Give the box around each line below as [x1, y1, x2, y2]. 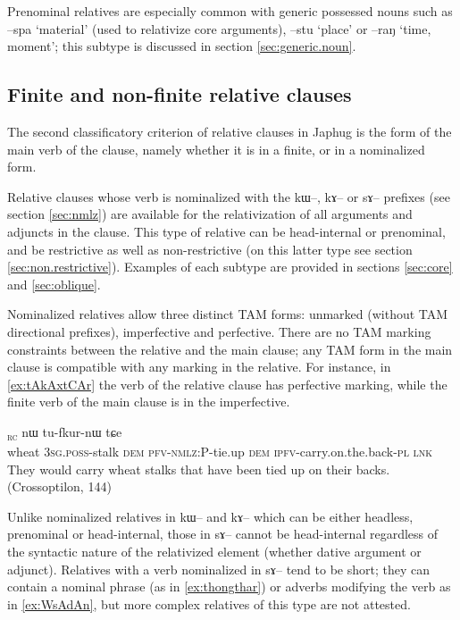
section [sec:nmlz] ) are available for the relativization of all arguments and [7, 205, 413, 223]
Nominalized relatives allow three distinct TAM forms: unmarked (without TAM [7, 305, 448, 323]
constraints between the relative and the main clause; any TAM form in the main [7, 339, 453, 358]
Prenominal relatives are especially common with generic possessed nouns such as [7, 2, 453, 20]
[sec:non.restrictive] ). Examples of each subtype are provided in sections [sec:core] [7, 257, 453, 276]
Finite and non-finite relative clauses [7, 80, 352, 108]
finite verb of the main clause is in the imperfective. [7, 392, 290, 411]
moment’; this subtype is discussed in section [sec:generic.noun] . [7, 37, 356, 55]
